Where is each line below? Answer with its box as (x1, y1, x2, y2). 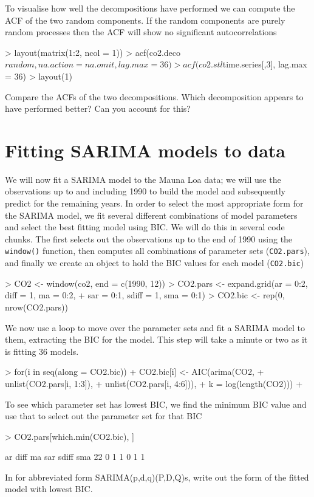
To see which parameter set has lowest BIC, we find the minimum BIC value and (5, 397, 307, 410)
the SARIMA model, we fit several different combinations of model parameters (5, 208, 298, 221)
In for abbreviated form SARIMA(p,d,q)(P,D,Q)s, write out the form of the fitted (5, 470, 309, 483)
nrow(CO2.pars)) (5, 300, 69, 313)
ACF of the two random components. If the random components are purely (5, 13, 285, 26)
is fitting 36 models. (5, 344, 79, 357)
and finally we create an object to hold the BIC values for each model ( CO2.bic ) (5, 256, 304, 269)
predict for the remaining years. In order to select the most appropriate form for (5, 197, 304, 210)
